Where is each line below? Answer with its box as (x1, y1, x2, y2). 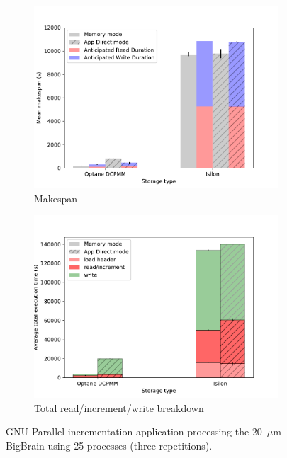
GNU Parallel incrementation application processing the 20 (6, 424, 262, 439)
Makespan (34, 190, 78, 205)
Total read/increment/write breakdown (34, 400, 204, 415)
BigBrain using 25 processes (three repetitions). (6, 437, 213, 452)
